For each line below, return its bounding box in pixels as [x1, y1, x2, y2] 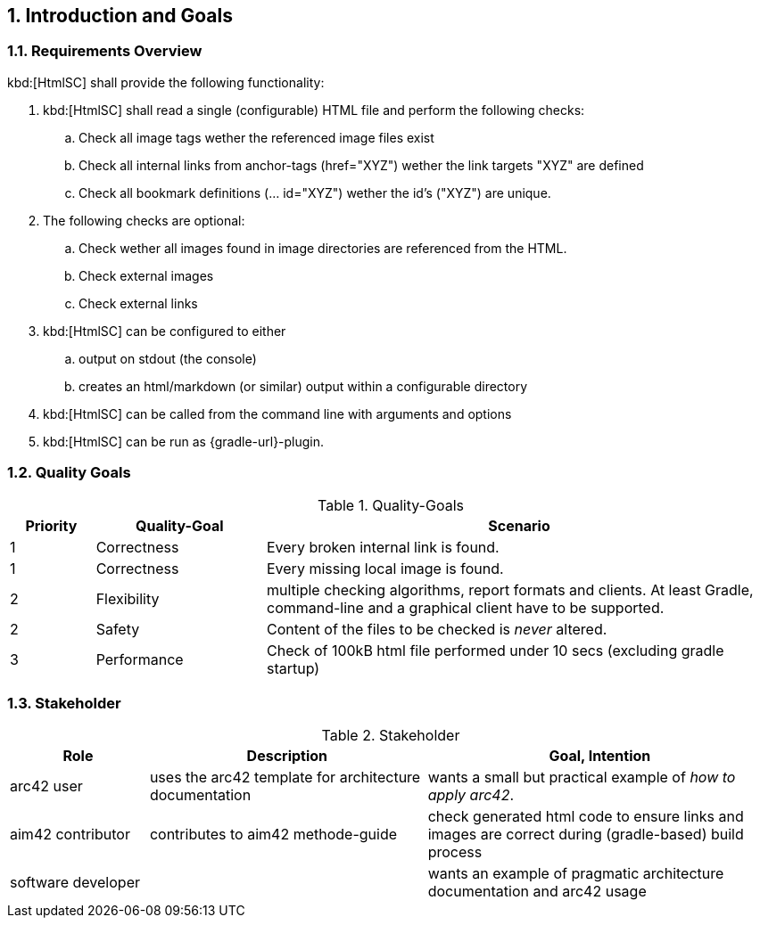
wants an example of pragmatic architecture [427, 864, 724, 883]
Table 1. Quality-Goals [318, 495, 464, 514]
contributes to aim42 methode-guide [149, 825, 398, 844]
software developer [10, 873, 140, 892]
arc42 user [10, 777, 83, 796]
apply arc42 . [427, 786, 515, 805]
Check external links [78, 295, 198, 311]
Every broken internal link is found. [266, 537, 500, 556]
